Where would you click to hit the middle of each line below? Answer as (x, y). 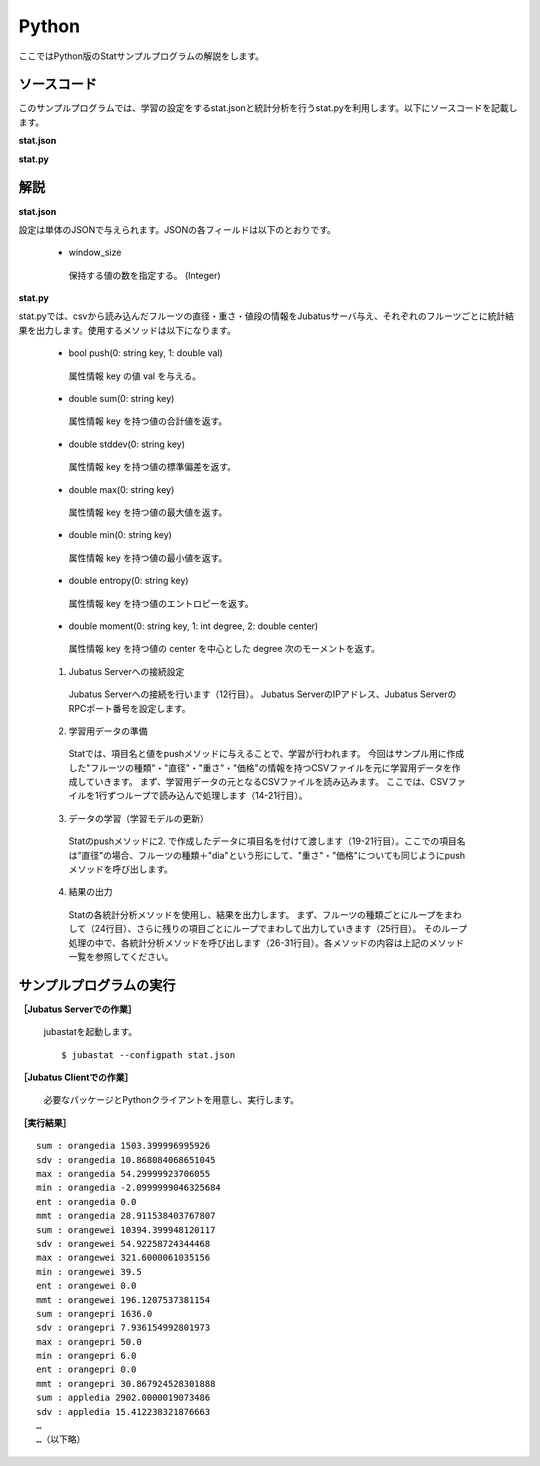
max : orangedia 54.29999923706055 (123, 1174)
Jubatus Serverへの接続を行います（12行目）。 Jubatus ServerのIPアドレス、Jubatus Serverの (262, 694)
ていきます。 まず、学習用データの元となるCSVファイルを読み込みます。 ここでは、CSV (267, 782)
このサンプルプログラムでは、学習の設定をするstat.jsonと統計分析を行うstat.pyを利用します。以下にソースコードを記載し (268, 108)
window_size (95, 252)
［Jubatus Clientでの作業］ (76, 1077)
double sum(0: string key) (121, 399)
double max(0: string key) (121, 489)
